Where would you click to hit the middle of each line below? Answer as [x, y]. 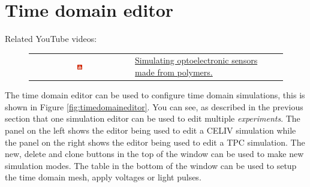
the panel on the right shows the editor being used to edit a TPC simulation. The [155, 142]
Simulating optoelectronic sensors [196, 60]
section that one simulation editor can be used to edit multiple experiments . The [153, 118]
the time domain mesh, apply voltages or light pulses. [103, 177]
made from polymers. [174, 72]
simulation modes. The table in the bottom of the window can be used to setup [151, 165]
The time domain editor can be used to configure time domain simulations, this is [155, 95]
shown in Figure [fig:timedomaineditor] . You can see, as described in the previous [154, 106]
